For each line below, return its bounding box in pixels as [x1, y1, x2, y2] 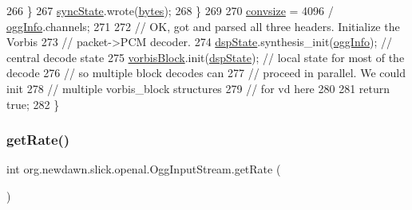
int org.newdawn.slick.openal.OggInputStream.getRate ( [6, 161, 281, 177]
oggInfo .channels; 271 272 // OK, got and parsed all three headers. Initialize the [6, 17, 400, 34]
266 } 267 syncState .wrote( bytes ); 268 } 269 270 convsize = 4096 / [6, 2, 334, 18]
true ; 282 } [6, 95, 60, 112]
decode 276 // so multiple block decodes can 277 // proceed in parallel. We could [6, 64, 406, 81]
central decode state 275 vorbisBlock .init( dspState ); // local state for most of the [6, 49, 405, 65]
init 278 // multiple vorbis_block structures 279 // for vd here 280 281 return [6, 80, 390, 96]
